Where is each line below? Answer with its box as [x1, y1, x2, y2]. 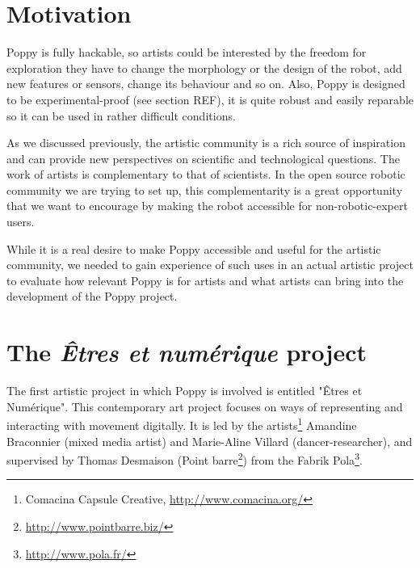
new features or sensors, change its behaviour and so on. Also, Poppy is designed [6, 75, 405, 92]
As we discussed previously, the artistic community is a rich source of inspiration [6, 134, 405, 151]
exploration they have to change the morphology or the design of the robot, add [6, 59, 402, 76]
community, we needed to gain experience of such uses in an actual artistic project [6, 256, 414, 273]
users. [6, 213, 35, 230]
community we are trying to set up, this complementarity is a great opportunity [6, 181, 403, 198]
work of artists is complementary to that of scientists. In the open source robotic [6, 166, 405, 183]
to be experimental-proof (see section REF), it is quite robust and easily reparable [6, 90, 414, 107]
